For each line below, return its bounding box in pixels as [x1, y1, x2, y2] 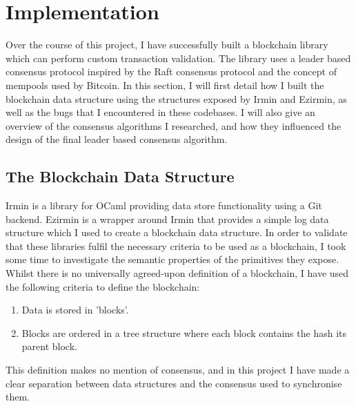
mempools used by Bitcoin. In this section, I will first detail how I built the [6, 77, 324, 92]
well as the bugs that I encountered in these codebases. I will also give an [6, 105, 315, 119]
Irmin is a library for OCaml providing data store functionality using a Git [6, 198, 322, 213]
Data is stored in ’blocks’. [21, 302, 129, 317]
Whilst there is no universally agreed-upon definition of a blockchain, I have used [6, 266, 349, 280]
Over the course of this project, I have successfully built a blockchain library [6, 37, 328, 52]
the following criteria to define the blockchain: [6, 279, 200, 293]
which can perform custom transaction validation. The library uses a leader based [6, 50, 351, 65]
